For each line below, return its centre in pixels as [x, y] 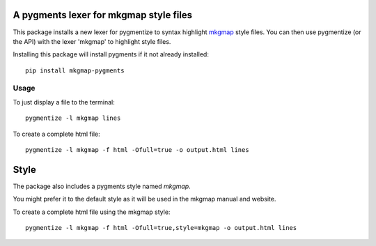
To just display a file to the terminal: [64, 102]
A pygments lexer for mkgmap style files [103, 15]
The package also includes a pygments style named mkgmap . [102, 186]
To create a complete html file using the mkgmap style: [92, 212]
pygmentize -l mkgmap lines [73, 118]
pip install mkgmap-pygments [75, 70]
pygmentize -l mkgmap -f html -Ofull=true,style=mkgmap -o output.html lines [161, 228]
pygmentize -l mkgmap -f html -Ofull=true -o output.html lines [138, 150]
